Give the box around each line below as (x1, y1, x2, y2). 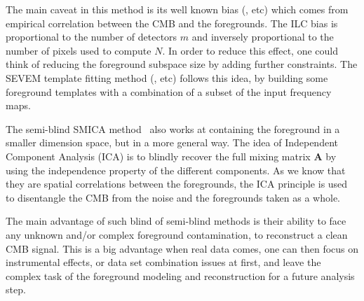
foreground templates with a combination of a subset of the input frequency (6, 84, 332, 99)
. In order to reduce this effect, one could (162, 43, 339, 57)
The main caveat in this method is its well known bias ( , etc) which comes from (6, 2, 349, 16)
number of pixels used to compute (6, 43, 151, 57)
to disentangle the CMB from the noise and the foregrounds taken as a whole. (6, 190, 340, 204)
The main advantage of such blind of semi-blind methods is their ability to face (6, 213, 346, 228)
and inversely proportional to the (191, 29, 334, 44)
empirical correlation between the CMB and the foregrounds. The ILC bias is (6, 15, 338, 30)
